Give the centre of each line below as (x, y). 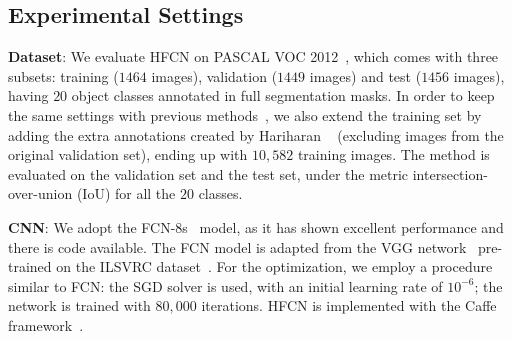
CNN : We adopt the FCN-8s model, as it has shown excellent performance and (256, 226)
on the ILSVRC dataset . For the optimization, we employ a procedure (274, 266)
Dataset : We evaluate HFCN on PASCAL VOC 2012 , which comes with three (253, 56)
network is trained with (79, 305)
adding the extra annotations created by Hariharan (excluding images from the (256, 134)
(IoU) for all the (126, 193)
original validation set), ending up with (128, 154)
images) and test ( (365, 75)
